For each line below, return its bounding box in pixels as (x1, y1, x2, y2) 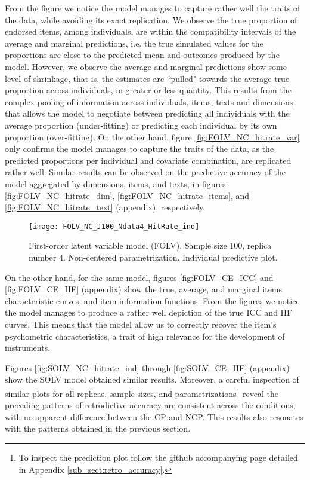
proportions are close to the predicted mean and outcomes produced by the (5, 48, 280, 61)
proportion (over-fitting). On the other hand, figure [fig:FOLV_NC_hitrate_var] (5, 130, 300, 143)
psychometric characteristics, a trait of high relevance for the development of (5, 329, 285, 342)
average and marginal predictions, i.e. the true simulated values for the (5, 36, 263, 49)
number (29, 250, 57, 263)
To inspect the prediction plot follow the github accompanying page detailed (18, 451, 298, 463)
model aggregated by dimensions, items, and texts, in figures (5, 177, 226, 189)
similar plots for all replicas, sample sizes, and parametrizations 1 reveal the (5, 385, 278, 399)
